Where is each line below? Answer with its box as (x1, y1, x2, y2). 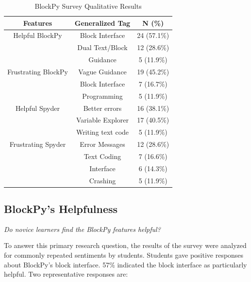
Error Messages (80, 139, 125, 149)
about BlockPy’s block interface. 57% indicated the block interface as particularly (4, 259, 247, 269)
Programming (82, 90, 123, 101)
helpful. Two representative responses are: (4, 269, 128, 279)
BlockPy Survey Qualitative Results (34, 1, 142, 11)
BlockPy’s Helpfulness (4, 201, 118, 216)
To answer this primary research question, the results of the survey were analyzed (4, 240, 247, 250)
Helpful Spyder (15, 103, 60, 113)
